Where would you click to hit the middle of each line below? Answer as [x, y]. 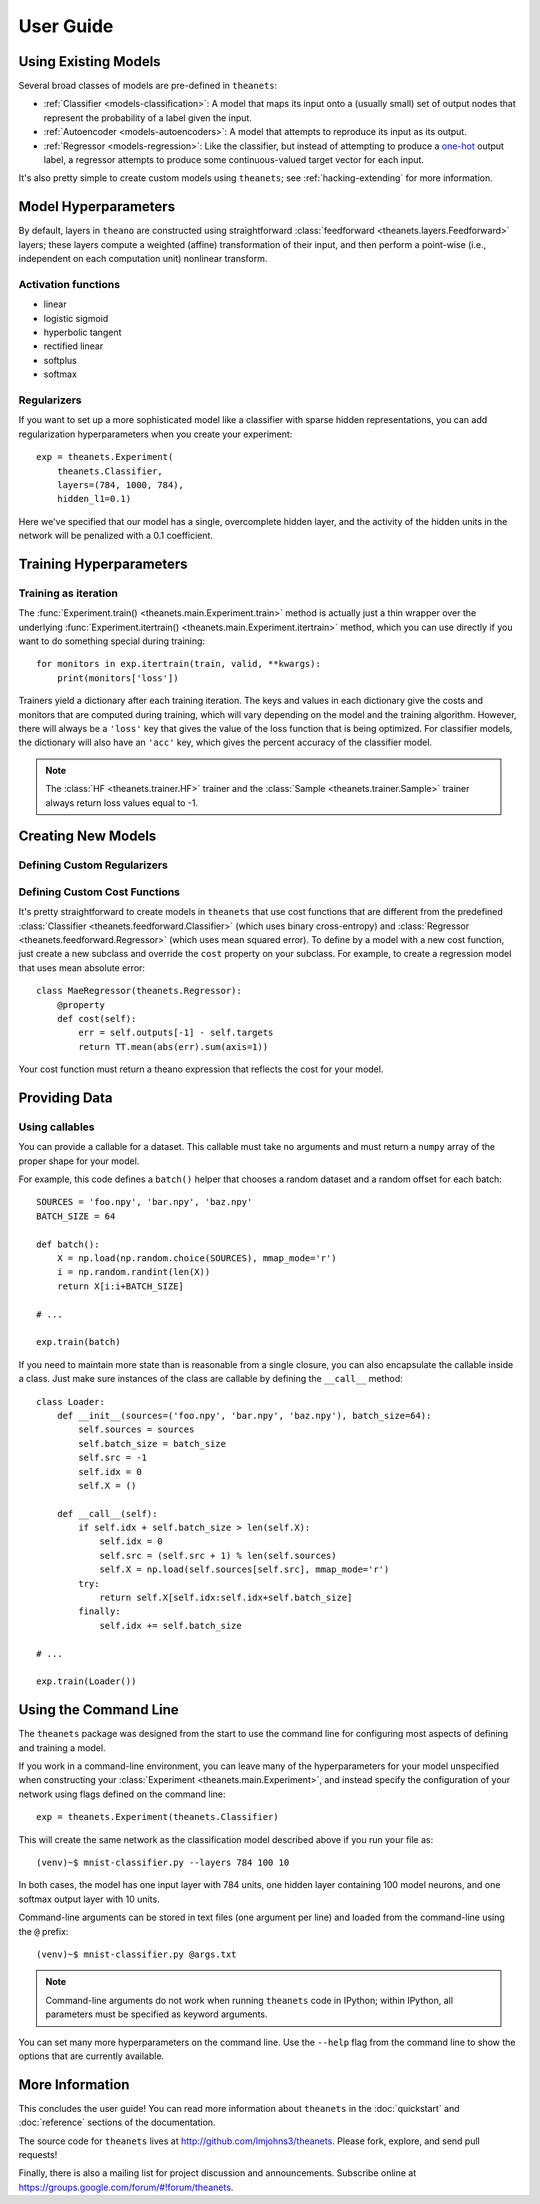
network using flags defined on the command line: [122, 1794]
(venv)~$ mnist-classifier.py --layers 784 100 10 [163, 1862]
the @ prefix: [43, 1931]
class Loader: [70, 1401]
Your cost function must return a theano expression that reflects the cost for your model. [201, 1069]
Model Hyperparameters [96, 206]
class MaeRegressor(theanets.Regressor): [139, 991]
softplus [60, 360]
